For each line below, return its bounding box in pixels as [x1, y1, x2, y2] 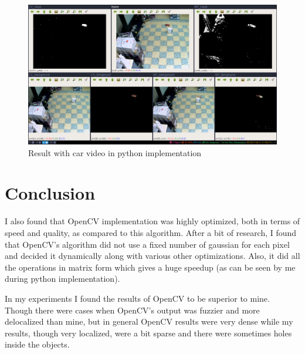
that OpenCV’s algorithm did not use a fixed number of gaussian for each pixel [5, 238, 290, 250]
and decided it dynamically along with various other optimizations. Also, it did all [5, 250, 300, 262]
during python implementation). [5, 272, 120, 285]
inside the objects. [5, 338, 70, 350]
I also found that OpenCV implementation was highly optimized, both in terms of [5, 215, 300, 227]
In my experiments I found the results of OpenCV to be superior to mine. [5, 292, 270, 304]
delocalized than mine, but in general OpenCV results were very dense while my [5, 315, 293, 328]
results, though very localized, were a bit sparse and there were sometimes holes [5, 326, 292, 339]
